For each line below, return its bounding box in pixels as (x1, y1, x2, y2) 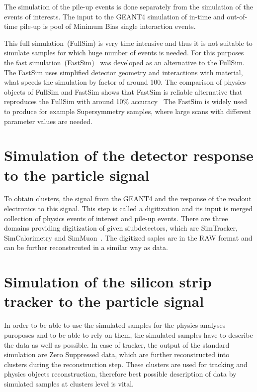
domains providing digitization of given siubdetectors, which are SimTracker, (4, 223, 238, 233)
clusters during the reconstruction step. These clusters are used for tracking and (4, 359, 248, 369)
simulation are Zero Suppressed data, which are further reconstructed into (4, 349, 230, 360)
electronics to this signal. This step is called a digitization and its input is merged (4, 203, 253, 214)
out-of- (227, 11, 248, 21)
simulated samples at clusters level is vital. (4, 378, 134, 389)
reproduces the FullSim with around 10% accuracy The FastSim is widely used (4, 96, 247, 107)
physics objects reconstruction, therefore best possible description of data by (4, 369, 237, 379)
